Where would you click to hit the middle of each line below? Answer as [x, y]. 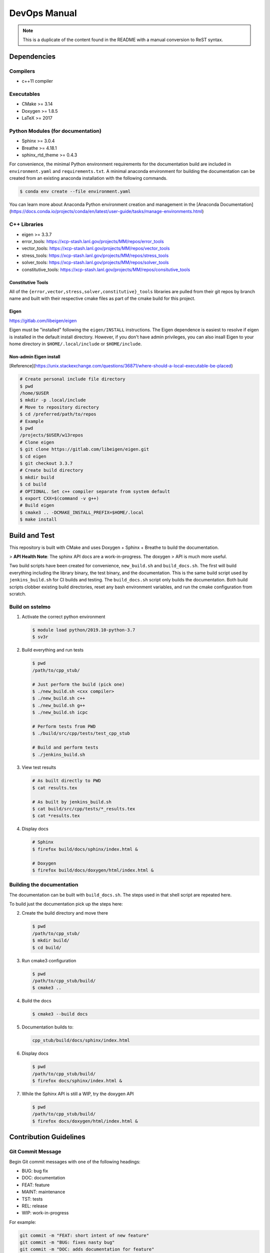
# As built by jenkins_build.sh [72, 802]
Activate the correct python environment [63, 617]
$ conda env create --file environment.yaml [75, 191]
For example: [23, 1222]
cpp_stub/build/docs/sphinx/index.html [81, 1040]
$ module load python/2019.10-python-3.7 [84, 630]
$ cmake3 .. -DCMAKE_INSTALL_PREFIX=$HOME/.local [82, 512]
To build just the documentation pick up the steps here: [66, 904]
